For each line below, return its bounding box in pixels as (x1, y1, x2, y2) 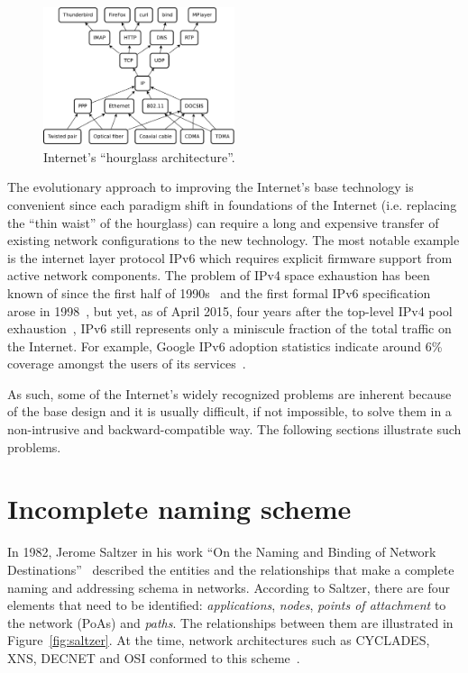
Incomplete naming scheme (7, 490, 352, 527)
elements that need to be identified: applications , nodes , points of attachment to (7, 596, 446, 614)
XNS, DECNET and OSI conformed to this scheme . (7, 648, 300, 667)
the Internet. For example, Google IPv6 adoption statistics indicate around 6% (7, 336, 443, 355)
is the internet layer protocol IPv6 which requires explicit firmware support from (7, 248, 453, 267)
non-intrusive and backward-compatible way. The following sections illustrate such (7, 420, 462, 439)
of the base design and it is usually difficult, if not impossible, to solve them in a (7, 402, 452, 421)
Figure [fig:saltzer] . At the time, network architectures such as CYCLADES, (7, 631, 430, 650)
